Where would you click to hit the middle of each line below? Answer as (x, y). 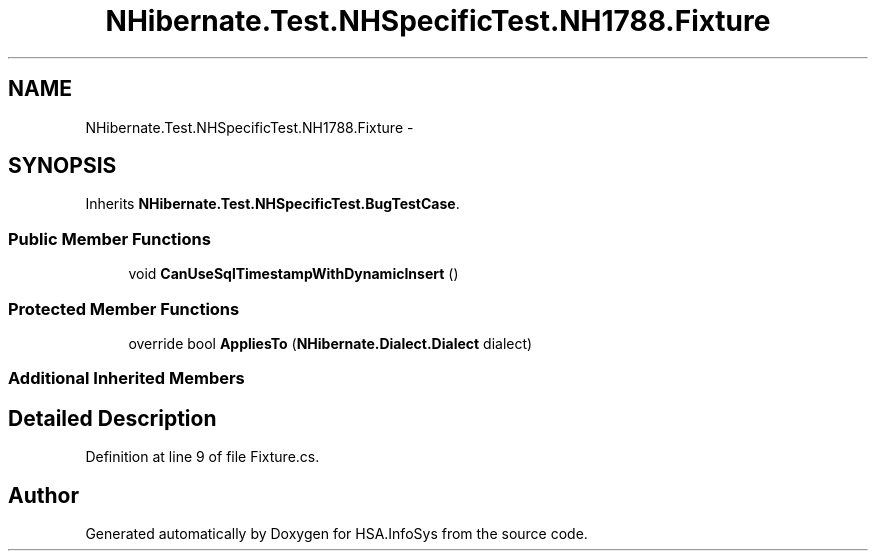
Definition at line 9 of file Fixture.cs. (202, 457)
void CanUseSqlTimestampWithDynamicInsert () (293, 274)
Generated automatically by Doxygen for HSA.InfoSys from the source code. (336, 533)
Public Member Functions (109, 238)
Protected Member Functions (124, 308)
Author (43, 495)
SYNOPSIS (62, 166)
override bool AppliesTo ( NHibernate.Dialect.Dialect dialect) (330, 343)
